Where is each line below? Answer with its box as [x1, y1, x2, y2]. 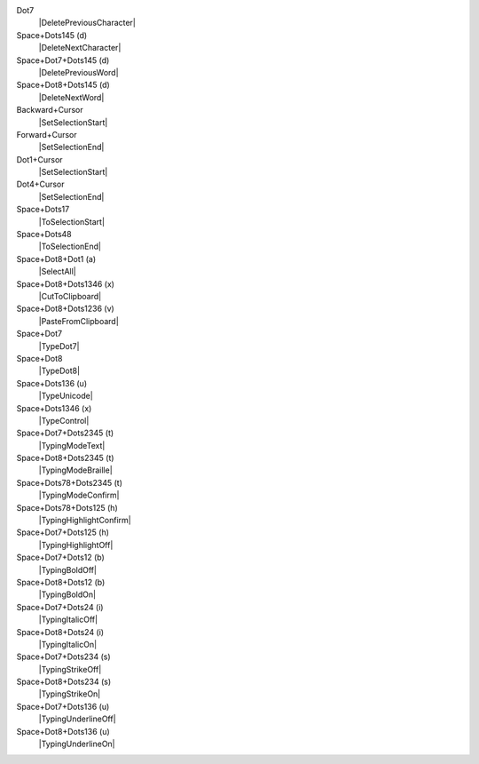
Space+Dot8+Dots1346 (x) [16, 278, 115, 289]
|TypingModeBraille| [38, 465, 113, 475]
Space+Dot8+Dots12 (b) [16, 577, 106, 587]
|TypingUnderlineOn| [38, 738, 115, 750]
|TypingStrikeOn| [38, 688, 101, 699]
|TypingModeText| [38, 440, 106, 450]
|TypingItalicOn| [38, 639, 98, 649]
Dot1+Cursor [16, 154, 63, 164]
